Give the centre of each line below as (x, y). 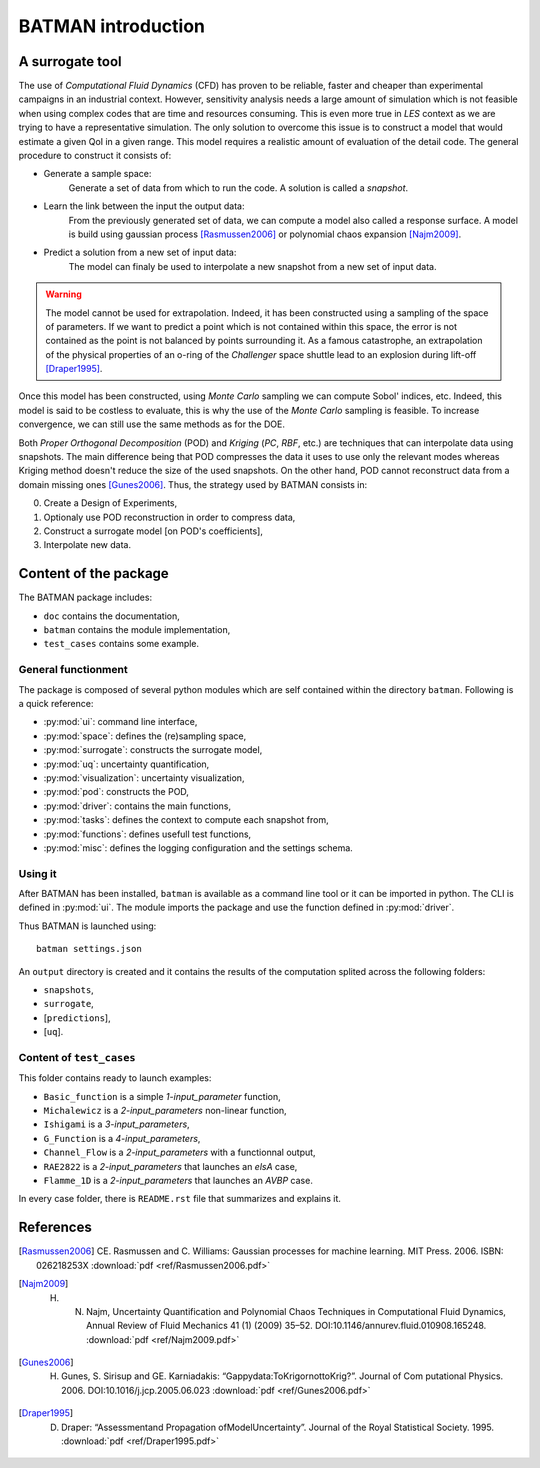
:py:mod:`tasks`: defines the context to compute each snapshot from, (186, 820)
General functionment (73, 670)
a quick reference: (56, 703)
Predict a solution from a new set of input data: (140, 252)
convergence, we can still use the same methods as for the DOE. (151, 424)
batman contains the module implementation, (137, 630)
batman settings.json (89, 949)
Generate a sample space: (97, 174)
